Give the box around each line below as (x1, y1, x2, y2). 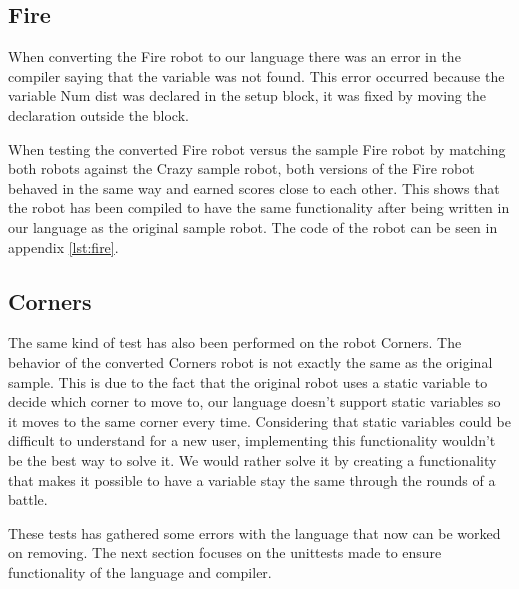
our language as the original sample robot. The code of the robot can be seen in (8, 216, 498, 237)
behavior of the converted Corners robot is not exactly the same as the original (8, 351, 493, 372)
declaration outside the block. (8, 104, 189, 125)
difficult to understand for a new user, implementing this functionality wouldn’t (8, 430, 496, 451)
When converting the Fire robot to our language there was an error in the (8, 46, 461, 67)
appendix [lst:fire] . (8, 236, 119, 257)
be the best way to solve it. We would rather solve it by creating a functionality (8, 449, 497, 470)
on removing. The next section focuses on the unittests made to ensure (8, 542, 442, 563)
